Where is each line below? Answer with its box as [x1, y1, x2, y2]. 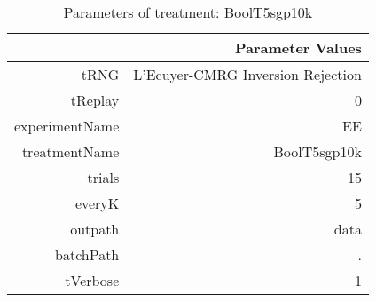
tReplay [70, 90, 120, 110]
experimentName [14, 115, 120, 136]
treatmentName [21, 141, 120, 162]
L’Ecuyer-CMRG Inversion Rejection [133, 64, 362, 84]
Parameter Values [234, 37, 362, 58]
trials [87, 167, 120, 187]
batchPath [55, 244, 120, 265]
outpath [70, 219, 120, 239]
